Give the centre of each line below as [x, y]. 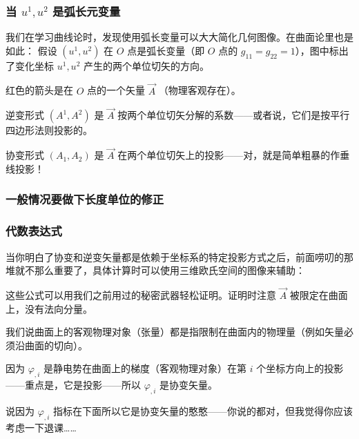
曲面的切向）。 [56, 345]
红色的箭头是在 [39, 90]
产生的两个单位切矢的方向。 [146, 65]
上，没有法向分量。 [49, 308]
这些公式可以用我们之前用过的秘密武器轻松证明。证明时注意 [141, 294]
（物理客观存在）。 [200, 90]
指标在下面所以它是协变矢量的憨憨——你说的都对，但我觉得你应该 [203, 410]
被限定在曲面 [319, 294]
